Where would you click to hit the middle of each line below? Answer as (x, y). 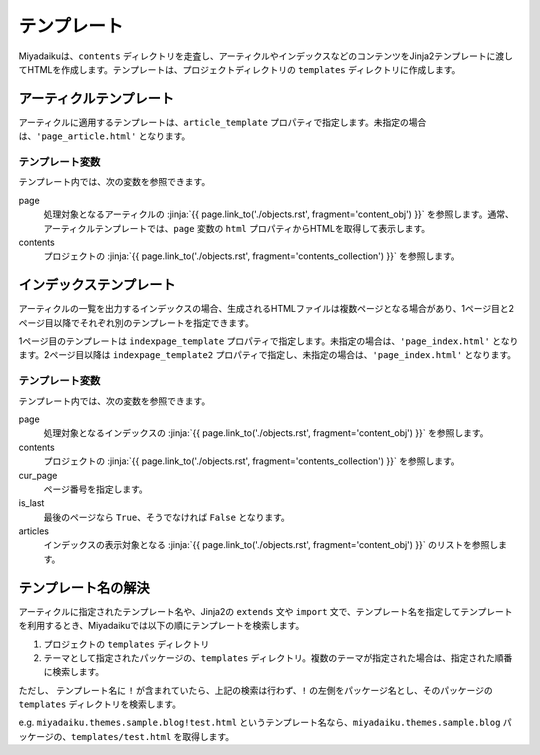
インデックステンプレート (97, 285)
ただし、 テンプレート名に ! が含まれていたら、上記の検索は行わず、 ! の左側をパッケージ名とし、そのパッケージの (256, 690)
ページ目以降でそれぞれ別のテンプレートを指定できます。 (136, 322)
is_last (31, 503)
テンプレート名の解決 (84, 587)
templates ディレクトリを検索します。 (100, 704)
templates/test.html (121, 736)
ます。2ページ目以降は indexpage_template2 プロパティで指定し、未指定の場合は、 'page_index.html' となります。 (267, 355)
